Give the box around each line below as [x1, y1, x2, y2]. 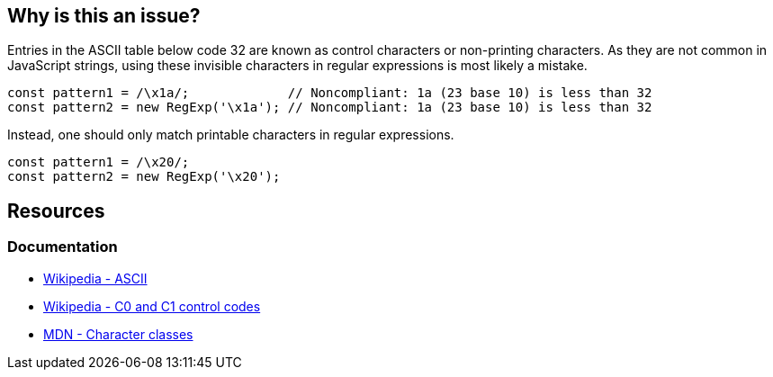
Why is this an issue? [7, 4, 201, 27]
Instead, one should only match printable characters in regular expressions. [7, 127, 454, 143]
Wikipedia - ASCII [43, 270, 148, 286]
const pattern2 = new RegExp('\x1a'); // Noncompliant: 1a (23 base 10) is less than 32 [7, 100, 652, 115]
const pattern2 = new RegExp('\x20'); [7, 169, 281, 184]
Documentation [7, 238, 118, 256]
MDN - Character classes [43, 326, 193, 342]
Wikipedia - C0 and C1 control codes [43, 298, 261, 314]
